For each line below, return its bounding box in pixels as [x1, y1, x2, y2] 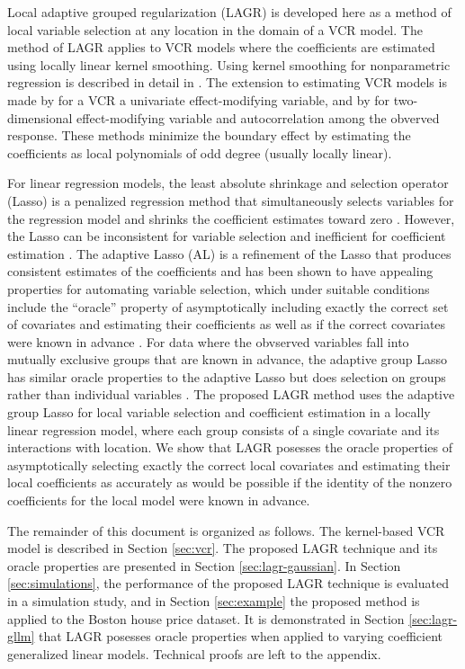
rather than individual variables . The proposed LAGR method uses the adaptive [7, 385, 455, 404]
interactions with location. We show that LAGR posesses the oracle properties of [7, 438, 453, 457]
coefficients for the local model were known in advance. [7, 491, 310, 510]
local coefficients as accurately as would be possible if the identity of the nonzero [7, 473, 452, 492]
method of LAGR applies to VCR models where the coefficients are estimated [7, 38, 435, 57]
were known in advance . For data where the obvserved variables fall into [7, 332, 409, 351]
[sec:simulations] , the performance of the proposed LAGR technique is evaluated [7, 574, 449, 593]
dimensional [7, 108, 73, 127]
